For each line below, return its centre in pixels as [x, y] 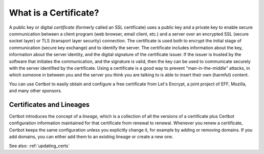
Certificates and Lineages [49, 105]
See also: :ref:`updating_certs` [39, 146]
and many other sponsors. [35, 91]
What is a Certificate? [54, 13]
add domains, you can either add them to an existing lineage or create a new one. [91, 137]
